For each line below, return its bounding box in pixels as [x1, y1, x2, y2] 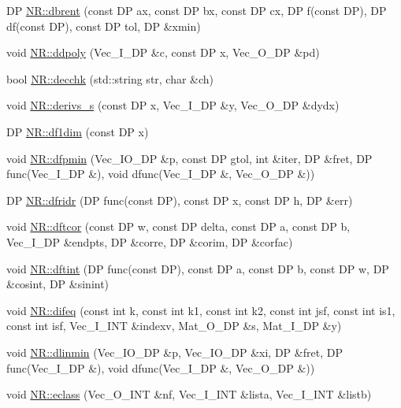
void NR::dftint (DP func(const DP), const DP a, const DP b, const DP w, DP [6, 260, 389, 276]
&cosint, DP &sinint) [6, 276, 110, 292]
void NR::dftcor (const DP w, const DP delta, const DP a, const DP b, [6, 218, 351, 235]
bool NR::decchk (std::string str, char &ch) [6, 70, 214, 87]
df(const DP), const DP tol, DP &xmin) [6, 17, 201, 34]
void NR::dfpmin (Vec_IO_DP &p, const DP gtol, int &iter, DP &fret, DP [6, 150, 373, 166]
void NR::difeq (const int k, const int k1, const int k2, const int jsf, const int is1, [6, 302, 395, 318]
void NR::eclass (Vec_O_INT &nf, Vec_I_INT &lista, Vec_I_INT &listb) [6, 386, 372, 402]
